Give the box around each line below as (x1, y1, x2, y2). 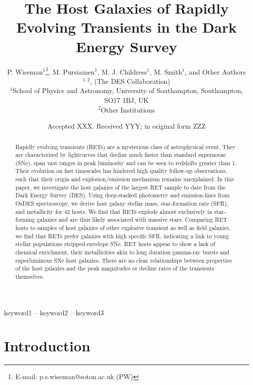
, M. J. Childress (97, 66, 147, 77)
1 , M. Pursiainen (45, 65, 95, 77)
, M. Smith (149, 66, 182, 77)
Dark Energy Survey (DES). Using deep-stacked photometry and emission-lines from (15, 191, 230, 199)
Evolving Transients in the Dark (16, 17, 237, 37)
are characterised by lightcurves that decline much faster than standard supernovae (15, 151, 226, 159)
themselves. (15, 272, 44, 281)
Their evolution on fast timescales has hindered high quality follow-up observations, (15, 167, 227, 175)
